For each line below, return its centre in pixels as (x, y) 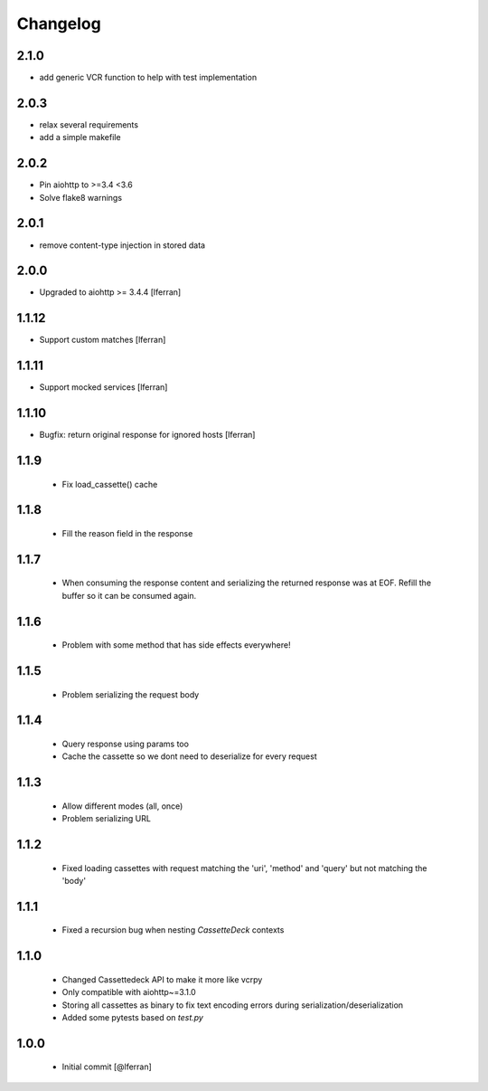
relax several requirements (89, 124)
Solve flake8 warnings (80, 197)
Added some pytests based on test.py (132, 1017)
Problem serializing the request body (131, 694)
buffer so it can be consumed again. (129, 595)
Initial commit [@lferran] (107, 1067)
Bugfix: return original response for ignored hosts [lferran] (147, 435)
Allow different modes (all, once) (122, 806)
